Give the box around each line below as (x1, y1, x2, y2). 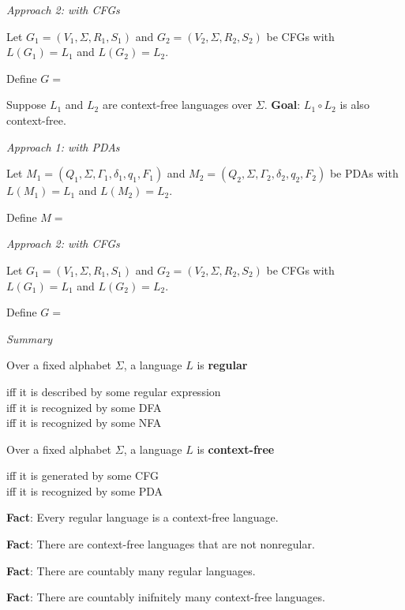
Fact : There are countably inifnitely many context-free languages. (6, 589, 325, 605)
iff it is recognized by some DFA (6, 399, 162, 415)
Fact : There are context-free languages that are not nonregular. (6, 536, 315, 552)
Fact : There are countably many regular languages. (6, 562, 256, 578)
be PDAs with (329, 165, 399, 182)
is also (339, 96, 369, 113)
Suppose (6, 96, 47, 113)
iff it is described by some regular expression (6, 383, 221, 399)
